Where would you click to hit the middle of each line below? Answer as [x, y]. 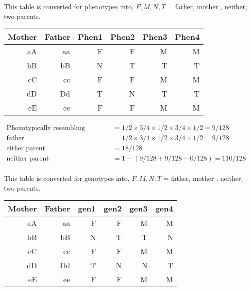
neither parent [28, 159]
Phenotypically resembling [46, 128]
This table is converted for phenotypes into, [69, 6]
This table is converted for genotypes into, [67, 178]
